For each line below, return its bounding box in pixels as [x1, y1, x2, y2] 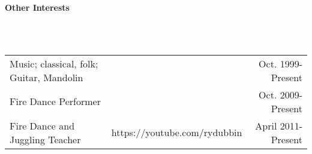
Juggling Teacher [10, 132, 81, 146]
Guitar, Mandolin [10, 70, 83, 84]
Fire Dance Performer [10, 94, 101, 109]
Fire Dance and [10, 118, 75, 133]
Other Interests [5, 1, 70, 13]
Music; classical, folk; [10, 56, 98, 70]
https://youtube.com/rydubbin [111, 125, 242, 140]
